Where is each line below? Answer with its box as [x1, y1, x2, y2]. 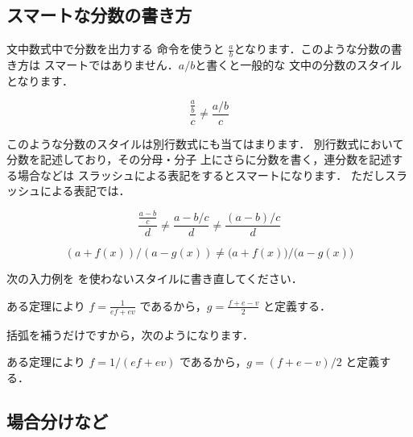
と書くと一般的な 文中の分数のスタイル [195, 56, 402, 73]
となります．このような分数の [233, 40, 391, 57]
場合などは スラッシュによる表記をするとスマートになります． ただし [17, 166, 385, 183]
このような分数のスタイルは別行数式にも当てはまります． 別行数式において [6, 135, 404, 152]
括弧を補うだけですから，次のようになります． [6, 326, 254, 343]
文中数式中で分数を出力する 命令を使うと [6, 40, 225, 57]
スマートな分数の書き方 [6, 2, 192, 27]
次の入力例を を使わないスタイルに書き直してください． [6, 270, 303, 287]
